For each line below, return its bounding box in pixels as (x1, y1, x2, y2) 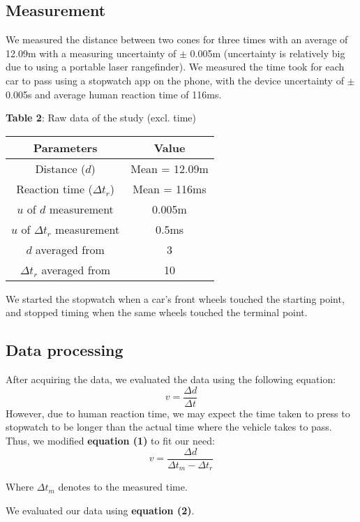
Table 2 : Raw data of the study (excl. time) (6, 110, 197, 125)
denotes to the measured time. (58, 479, 188, 494)
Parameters (33, 139, 98, 156)
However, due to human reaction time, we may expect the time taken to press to (6, 405, 350, 420)
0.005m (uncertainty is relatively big (190, 45, 345, 60)
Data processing (6, 339, 123, 361)
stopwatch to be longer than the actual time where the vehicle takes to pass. (6, 419, 332, 434)
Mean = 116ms (133, 180, 207, 197)
